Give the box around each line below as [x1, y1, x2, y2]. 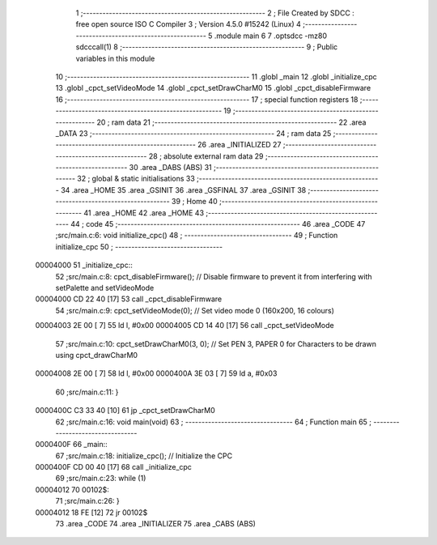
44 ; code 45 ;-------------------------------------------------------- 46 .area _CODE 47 [70, 219, 366, 229]
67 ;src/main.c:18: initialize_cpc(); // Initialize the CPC [55, 450, 233, 461]
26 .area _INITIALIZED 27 [197, 140, 282, 150]
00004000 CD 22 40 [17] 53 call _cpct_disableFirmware [35, 294, 223, 304]
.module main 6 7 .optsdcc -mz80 [214, 31, 328, 40]
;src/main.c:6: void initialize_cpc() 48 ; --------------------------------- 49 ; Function [55, 231, 338, 241]
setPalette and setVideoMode [55, 283, 155, 292]
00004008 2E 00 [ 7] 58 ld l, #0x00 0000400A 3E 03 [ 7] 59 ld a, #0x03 [35, 368, 278, 378]
